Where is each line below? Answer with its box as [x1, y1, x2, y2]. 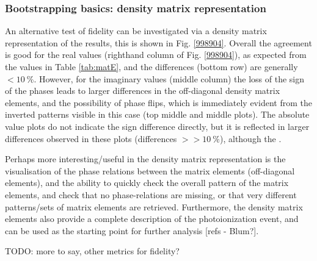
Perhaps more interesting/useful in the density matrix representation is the [5, 152, 286, 165]
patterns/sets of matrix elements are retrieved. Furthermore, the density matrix [5, 200, 303, 213]
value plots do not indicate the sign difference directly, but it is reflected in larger [5, 120, 310, 132]
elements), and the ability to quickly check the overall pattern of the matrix [5, 176, 289, 189]
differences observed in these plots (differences [5, 132, 177, 145]
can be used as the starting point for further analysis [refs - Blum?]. [5, 224, 259, 237]
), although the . [219, 132, 282, 145]
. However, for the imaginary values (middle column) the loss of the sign [34, 72, 304, 85]
